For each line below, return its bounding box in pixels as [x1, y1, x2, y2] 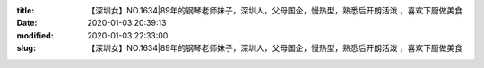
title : [16, 5, 35, 15]
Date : [16, 18, 38, 29]
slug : [16, 43, 36, 54]
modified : [16, 30, 54, 40]
